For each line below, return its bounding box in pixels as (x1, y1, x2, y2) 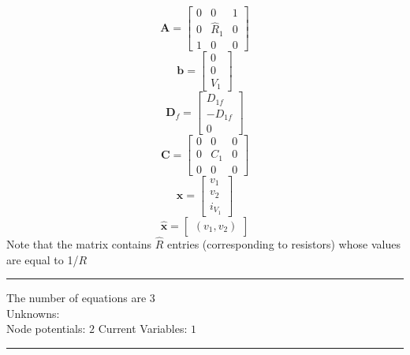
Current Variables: (98, 320, 188, 337)
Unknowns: (6, 305, 60, 321)
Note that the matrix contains (6, 236, 152, 252)
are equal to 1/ (6, 251, 79, 267)
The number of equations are (6, 290, 147, 306)
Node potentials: (6, 320, 86, 337)
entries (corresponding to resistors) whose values (167, 236, 401, 252)
